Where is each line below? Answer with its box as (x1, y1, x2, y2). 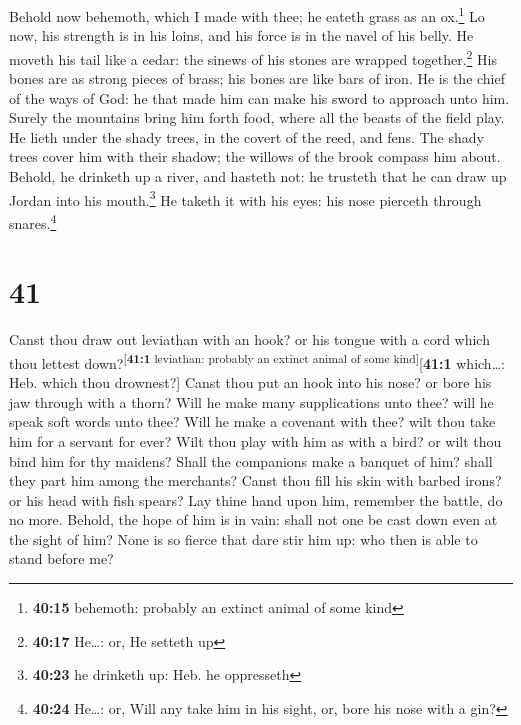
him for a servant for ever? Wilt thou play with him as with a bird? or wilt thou (9, 430, 502, 451)
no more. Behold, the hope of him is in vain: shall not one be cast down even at (9, 509, 498, 530)
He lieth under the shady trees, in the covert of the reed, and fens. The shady (9, 126, 484, 147)
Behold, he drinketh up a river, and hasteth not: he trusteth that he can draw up (9, 166, 507, 187)
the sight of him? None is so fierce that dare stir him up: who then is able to (9, 528, 478, 549)
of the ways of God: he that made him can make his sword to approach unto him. (9, 87, 510, 108)
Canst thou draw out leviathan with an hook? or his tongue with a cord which (9, 329, 490, 350)
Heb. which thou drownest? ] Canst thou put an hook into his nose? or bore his (9, 372, 492, 393)
